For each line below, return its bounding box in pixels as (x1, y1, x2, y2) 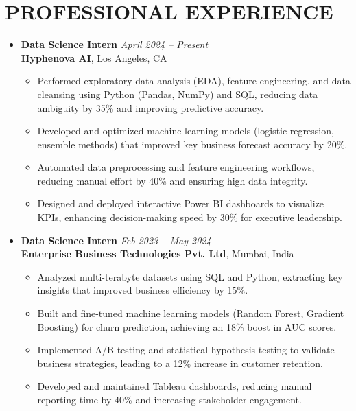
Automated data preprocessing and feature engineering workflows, (37, 160, 315, 174)
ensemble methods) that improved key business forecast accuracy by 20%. (37, 137, 348, 151)
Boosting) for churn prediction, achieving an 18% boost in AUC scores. (37, 319, 337, 333)
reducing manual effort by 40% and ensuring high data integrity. (37, 173, 308, 187)
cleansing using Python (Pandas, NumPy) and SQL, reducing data (37, 86, 318, 101)
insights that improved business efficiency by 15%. (37, 283, 248, 297)
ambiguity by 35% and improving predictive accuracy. (37, 100, 264, 115)
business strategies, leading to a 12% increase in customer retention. (37, 355, 323, 370)
